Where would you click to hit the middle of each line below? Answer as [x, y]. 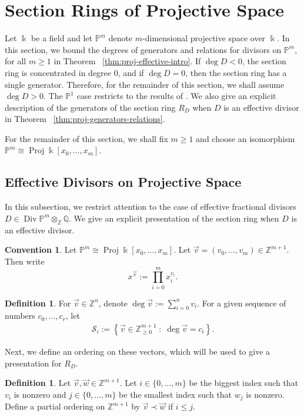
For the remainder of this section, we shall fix [86, 138]
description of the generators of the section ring [90, 107]
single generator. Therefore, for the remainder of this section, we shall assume [145, 84]
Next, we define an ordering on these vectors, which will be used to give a [138, 351]
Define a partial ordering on [55, 406]
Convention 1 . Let [41, 250]
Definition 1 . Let [38, 383]
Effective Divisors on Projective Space [123, 182]
